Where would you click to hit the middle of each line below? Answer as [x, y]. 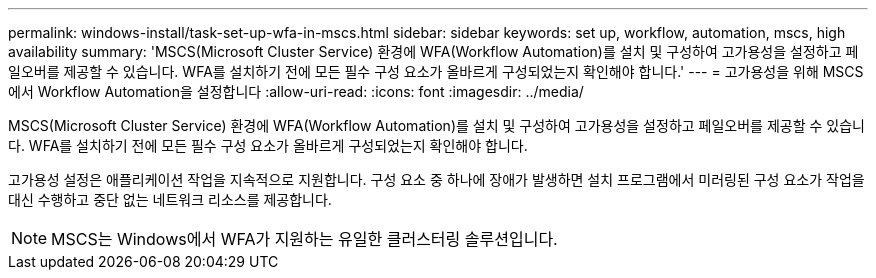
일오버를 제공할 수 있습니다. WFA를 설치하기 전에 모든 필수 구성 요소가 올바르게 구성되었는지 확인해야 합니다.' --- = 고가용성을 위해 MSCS [436, 71]
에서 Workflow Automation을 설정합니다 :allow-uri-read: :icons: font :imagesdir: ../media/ [296, 91]
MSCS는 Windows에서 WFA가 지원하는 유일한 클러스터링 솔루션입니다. [304, 239]
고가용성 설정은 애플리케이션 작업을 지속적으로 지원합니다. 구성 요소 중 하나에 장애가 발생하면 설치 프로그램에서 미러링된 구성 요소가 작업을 [436, 179]
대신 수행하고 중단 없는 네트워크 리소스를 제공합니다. [170, 199]
